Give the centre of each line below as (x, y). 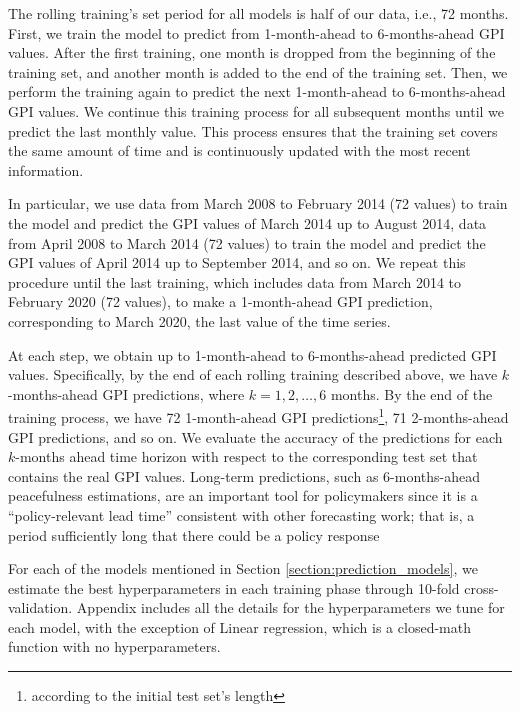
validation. (40, 607)
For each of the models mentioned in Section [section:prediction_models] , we (243, 568)
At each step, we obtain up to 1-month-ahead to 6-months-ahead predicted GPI (252, 354)
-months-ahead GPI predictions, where (126, 393)
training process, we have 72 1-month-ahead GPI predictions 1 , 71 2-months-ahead (258, 415)
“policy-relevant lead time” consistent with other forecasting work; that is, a (241, 514)
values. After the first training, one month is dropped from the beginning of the (252, 52)
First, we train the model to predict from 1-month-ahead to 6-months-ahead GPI (256, 32)
